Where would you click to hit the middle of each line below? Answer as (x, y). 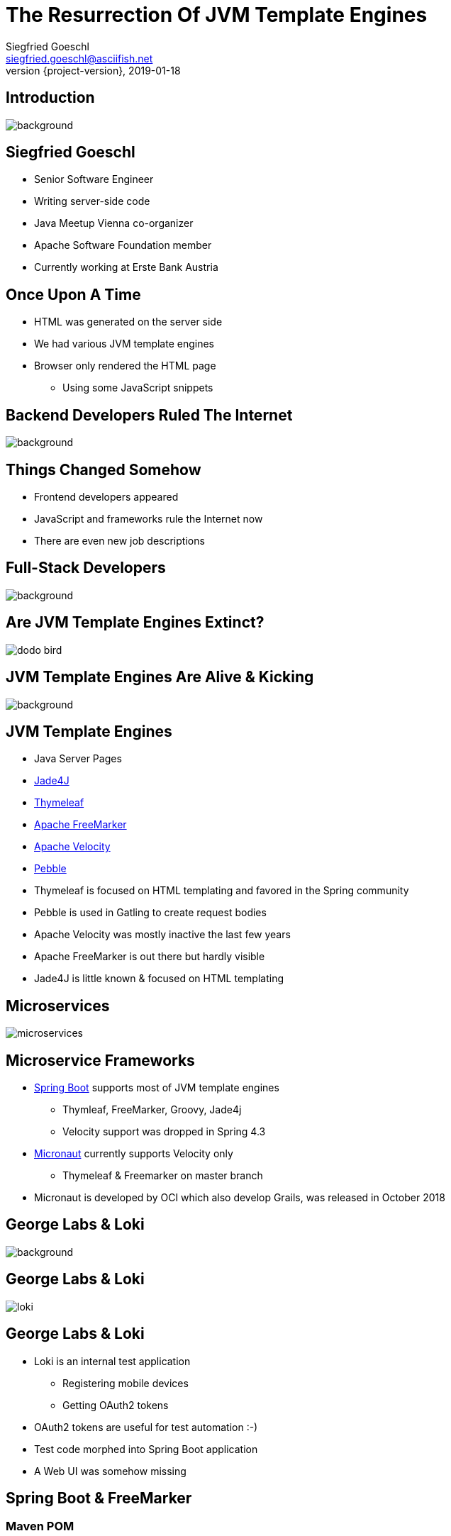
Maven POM (40, 1526)
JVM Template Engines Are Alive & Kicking (160, 677)
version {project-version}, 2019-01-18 (93, 70)
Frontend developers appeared (106, 496)
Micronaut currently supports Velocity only (134, 1154)
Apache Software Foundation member (123, 245)
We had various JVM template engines (124, 344)
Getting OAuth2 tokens (116, 1405)
